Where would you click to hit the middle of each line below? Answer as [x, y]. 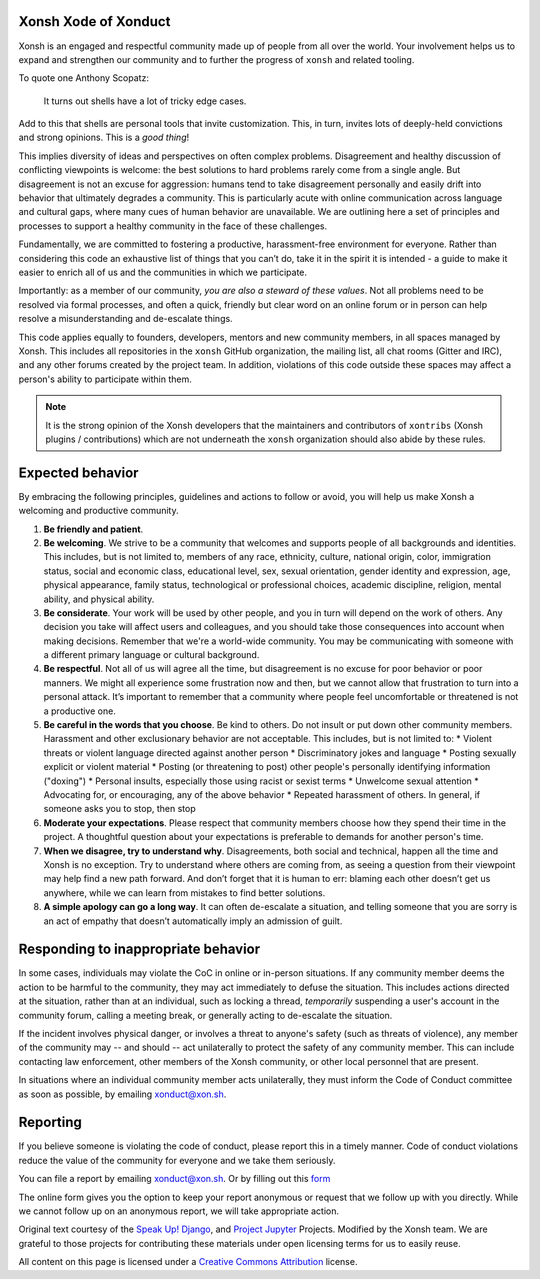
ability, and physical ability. [99, 599]
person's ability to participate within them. [105, 379]
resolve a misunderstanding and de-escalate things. [126, 319]
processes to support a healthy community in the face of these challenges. [173, 226]
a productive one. [80, 711]
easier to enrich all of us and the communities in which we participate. [163, 272]
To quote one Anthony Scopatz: [84, 78]
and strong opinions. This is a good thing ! [104, 137]
